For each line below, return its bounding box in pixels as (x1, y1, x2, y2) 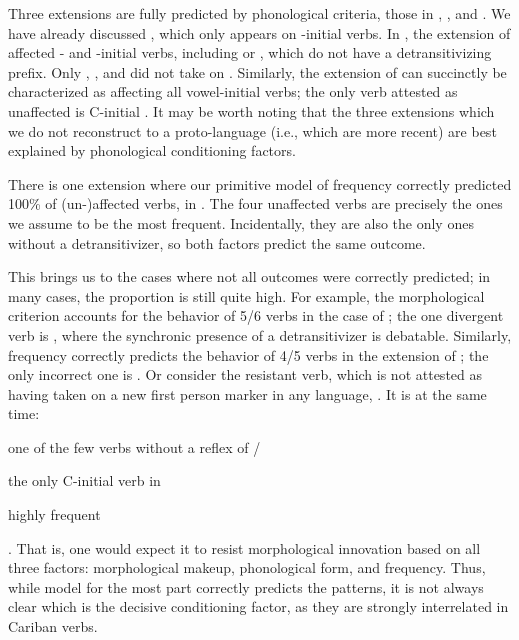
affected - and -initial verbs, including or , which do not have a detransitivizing (8, 42, 492, 63)
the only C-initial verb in (8, 470, 161, 491)
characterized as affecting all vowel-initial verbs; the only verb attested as (8, 81, 458, 102)
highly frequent (8, 504, 101, 525)
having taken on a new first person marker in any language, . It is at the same (8, 383, 487, 404)
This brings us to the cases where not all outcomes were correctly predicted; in (8, 266, 491, 287)
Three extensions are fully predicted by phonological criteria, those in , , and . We (8, 3, 511, 23)
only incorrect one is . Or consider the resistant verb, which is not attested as (8, 364, 483, 385)
